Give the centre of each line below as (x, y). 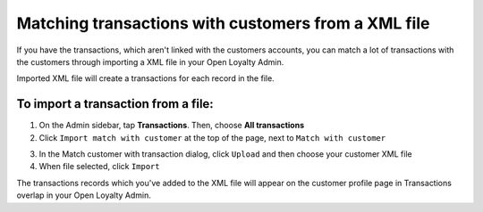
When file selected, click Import (99, 167)
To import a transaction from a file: (115, 104)
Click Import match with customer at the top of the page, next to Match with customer (212, 137)
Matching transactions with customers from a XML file (223, 23)
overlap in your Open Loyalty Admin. (84, 195)
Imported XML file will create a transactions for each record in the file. (145, 78)
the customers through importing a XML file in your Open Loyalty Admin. (150, 61)
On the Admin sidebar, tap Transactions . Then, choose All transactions (171, 126)
